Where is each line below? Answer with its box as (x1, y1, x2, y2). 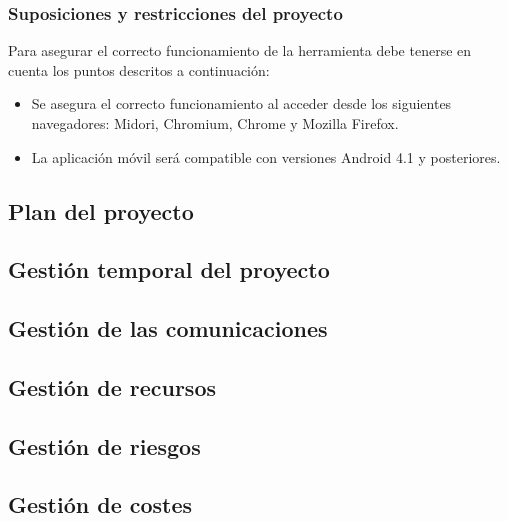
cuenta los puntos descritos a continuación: (8, 59, 270, 80)
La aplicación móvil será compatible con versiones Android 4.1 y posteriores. (31, 146, 501, 167)
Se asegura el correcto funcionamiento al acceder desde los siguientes (31, 93, 452, 114)
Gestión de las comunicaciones (8, 313, 328, 344)
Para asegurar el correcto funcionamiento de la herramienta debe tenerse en (8, 40, 472, 61)
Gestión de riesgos (8, 430, 201, 461)
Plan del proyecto (8, 195, 194, 226)
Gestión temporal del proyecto (8, 254, 330, 285)
